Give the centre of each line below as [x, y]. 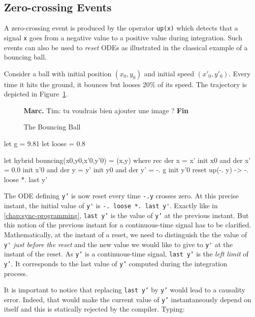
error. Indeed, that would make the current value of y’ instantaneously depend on [128, 299]
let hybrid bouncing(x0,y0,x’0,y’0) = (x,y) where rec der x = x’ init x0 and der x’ [127, 160]
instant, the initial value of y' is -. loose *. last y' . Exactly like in [111, 206]
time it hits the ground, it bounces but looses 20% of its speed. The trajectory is [126, 84]
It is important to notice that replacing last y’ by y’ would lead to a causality [125, 290]
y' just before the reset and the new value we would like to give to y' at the [118, 244]
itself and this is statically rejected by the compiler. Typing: [95, 309]
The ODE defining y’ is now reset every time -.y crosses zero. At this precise [121, 196]
